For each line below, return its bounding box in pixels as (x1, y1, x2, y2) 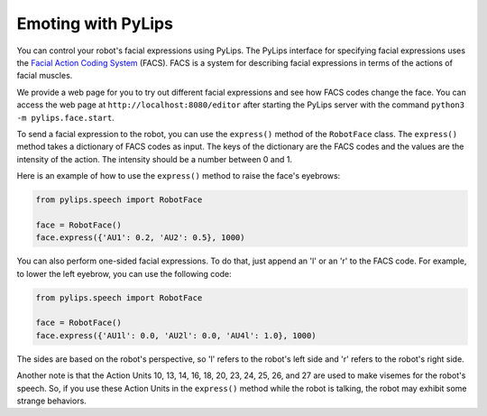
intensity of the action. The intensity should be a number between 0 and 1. (16, 153, 293, 164)
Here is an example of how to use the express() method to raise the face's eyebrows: (16, 171, 341, 181)
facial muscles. (16, 70, 73, 81)
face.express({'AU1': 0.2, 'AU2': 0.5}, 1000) (35, 233, 245, 243)
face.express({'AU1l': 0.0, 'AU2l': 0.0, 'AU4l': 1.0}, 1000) (35, 330, 317, 340)
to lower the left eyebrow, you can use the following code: (16, 268, 232, 279)
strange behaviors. (16, 395, 87, 406)
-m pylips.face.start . (16, 112, 115, 123)
